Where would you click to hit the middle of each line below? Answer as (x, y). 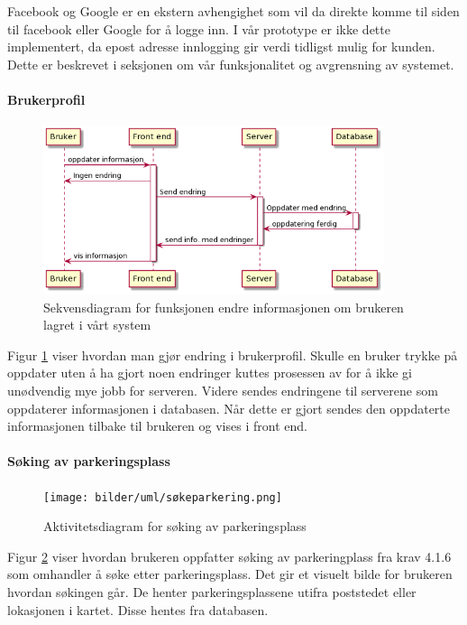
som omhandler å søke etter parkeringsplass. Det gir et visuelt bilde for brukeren (230, 574)
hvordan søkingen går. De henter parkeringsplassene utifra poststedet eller (212, 592)
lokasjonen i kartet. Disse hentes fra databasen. (138, 609)
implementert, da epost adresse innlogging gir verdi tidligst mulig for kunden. (221, 47)
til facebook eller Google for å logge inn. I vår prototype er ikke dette (199, 28)
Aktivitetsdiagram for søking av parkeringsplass (175, 526)
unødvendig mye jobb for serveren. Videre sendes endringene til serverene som (223, 391)
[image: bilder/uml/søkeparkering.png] (163, 497)
